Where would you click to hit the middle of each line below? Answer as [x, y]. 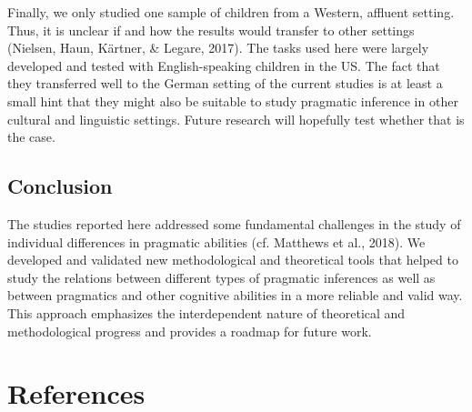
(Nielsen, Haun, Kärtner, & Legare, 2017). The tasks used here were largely [218, 48]
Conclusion [60, 186]
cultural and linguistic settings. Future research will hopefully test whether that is [236, 119]
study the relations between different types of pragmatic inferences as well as [221, 277]
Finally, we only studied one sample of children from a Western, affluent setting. [231, 12]
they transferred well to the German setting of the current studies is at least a [225, 83]
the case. [31, 137]
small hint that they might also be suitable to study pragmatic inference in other [233, 100]
